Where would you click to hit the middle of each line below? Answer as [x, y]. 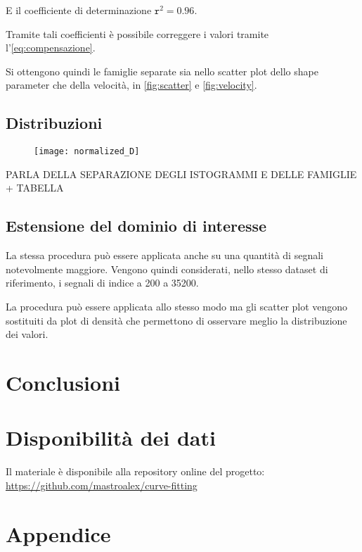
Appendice [58, 533]
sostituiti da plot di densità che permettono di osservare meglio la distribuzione [176, 320]
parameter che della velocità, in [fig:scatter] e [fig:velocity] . [131, 85]
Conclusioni [63, 382]
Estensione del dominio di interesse [136, 226]
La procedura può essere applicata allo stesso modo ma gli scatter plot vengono [177, 306]
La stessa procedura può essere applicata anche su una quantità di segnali [164, 255]
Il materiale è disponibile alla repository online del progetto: [135, 471]
